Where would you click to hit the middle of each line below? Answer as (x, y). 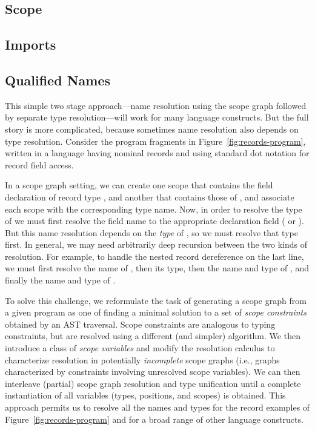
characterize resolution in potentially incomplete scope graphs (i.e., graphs (142, 359)
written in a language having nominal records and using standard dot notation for (157, 153)
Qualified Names (58, 80)
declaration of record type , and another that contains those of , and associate (150, 197)
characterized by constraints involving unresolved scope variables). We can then (153, 372)
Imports (31, 45)
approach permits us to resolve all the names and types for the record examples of (157, 407)
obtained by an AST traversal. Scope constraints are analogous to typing (140, 324)
